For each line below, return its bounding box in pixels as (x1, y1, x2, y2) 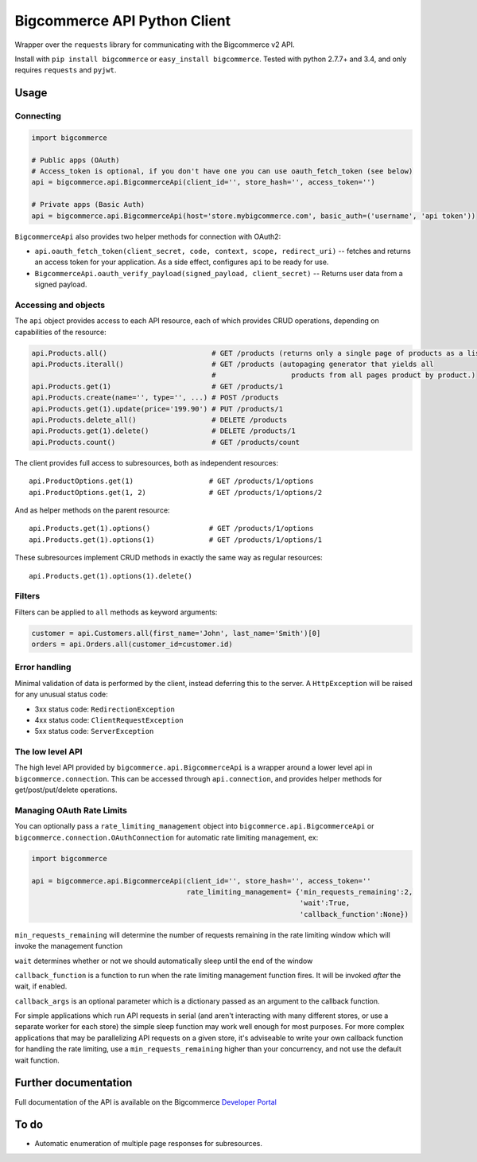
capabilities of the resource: (14, 327, 107, 337)
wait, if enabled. (14, 981, 68, 991)
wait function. (14, 1055, 60, 1065)
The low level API (14, 747, 83, 758)
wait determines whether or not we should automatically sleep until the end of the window (14, 956, 313, 965)
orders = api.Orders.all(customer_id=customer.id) (31, 640, 234, 649)
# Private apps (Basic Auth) (31, 200, 145, 209)
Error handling (14, 661, 72, 673)
